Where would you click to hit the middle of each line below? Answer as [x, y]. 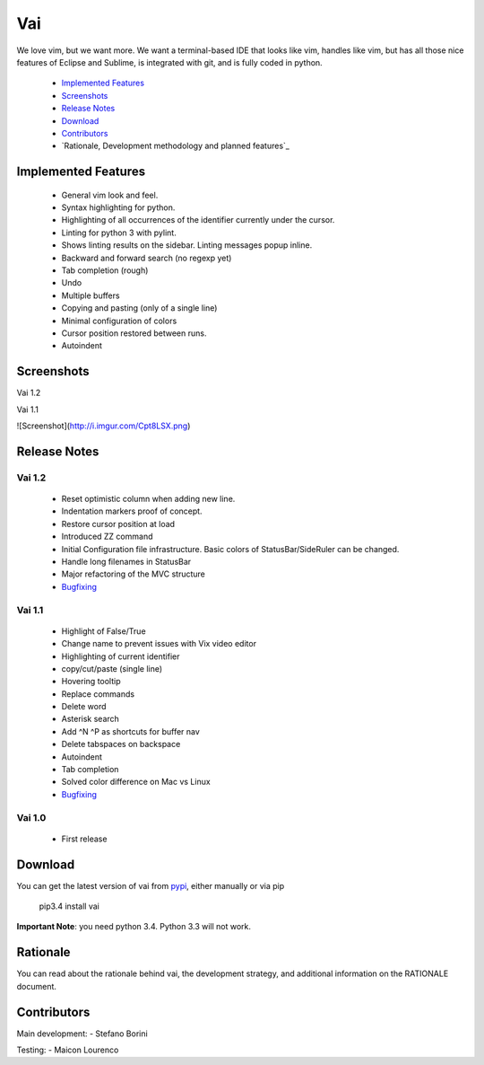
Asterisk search [91, 719]
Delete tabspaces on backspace [121, 744]
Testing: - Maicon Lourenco [68, 1050]
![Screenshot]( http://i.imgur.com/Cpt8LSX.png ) [104, 426]
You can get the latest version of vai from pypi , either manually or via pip [151, 885]
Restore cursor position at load [118, 524]
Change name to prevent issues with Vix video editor [159, 644]
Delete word [84, 707]
